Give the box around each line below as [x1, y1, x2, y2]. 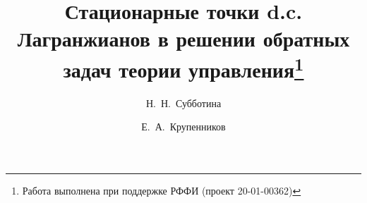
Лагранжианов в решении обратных [17, 24, 350, 53]
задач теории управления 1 [63, 51, 304, 83]
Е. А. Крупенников [141, 119, 226, 134]
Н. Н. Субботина [145, 95, 222, 110]
